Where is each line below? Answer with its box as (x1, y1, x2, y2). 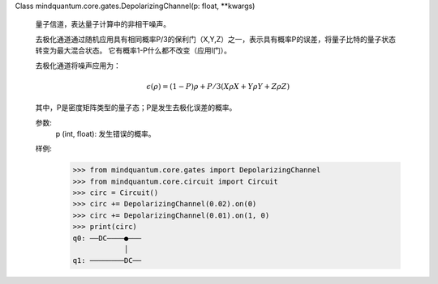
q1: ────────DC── (72, 256, 142, 265)
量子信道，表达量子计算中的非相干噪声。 (35, 19, 170, 29)
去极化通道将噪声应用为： (35, 61, 121, 70)
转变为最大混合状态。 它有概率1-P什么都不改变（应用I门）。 (35, 45, 231, 56)
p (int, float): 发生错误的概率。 (55, 129, 156, 138)
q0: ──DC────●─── (72, 233, 142, 243)
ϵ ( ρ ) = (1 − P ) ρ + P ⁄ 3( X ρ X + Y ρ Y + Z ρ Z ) (146, 82, 290, 91)
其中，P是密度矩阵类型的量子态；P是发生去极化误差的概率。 (35, 103, 237, 112)
